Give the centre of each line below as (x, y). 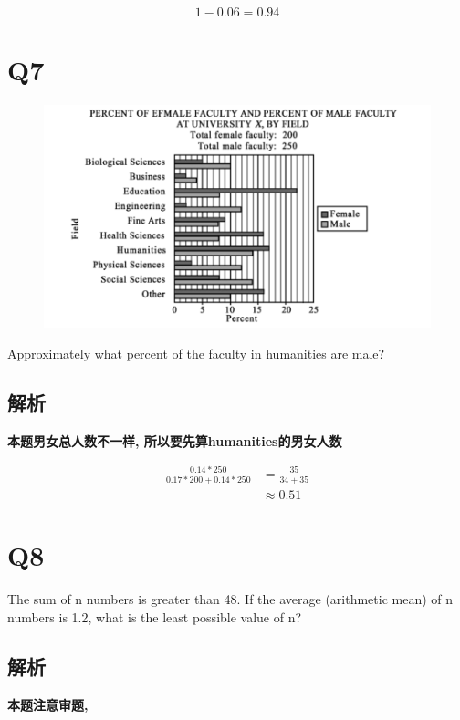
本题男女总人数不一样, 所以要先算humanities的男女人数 (175, 440)
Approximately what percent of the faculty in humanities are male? (196, 353)
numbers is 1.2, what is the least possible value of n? (155, 616)
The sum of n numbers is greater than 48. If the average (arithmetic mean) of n (230, 599)
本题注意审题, (48, 704)
